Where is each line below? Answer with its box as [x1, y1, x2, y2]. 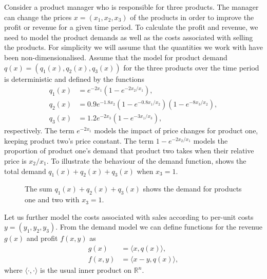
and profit [26, 233, 58, 243]
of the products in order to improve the [130, 11, 254, 22]
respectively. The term [4, 125, 74, 136]
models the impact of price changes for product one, [94, 125, 258, 136]
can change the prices [4, 11, 72, 22]
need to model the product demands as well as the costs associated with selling [4, 31, 253, 42]
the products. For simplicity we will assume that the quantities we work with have [4, 42, 263, 53]
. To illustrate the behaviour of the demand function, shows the [46, 155, 246, 166]
